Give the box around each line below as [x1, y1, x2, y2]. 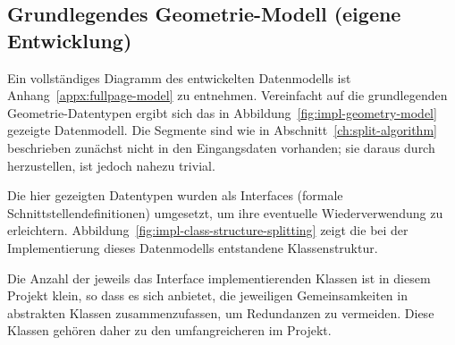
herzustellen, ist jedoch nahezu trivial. [7, 156, 215, 174]
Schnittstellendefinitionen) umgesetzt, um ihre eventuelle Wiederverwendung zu [7, 203, 443, 222]
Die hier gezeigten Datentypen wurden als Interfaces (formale [7, 186, 343, 205]
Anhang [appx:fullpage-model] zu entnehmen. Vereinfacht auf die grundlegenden [7, 86, 448, 105]
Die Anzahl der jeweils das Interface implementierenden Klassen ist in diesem [7, 268, 431, 287]
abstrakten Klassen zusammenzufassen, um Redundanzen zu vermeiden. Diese [7, 303, 434, 322]
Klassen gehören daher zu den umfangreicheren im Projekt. [7, 321, 332, 340]
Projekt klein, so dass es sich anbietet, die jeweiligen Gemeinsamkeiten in [7, 286, 408, 305]
